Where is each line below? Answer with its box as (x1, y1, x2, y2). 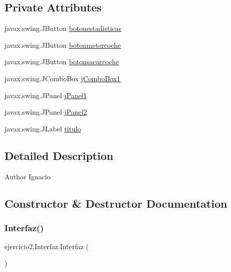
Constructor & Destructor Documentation (4, 195, 228, 211)
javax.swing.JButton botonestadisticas (4, 23, 122, 33)
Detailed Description (4, 147, 114, 163)
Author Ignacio (4, 171, 51, 181)
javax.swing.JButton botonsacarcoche (4, 56, 119, 67)
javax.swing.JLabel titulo (4, 123, 81, 134)
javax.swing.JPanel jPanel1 (4, 90, 87, 100)
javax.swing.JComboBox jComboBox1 (4, 73, 121, 83)
